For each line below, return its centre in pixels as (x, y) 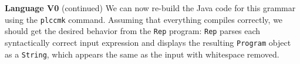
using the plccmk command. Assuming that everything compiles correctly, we (144, 19)
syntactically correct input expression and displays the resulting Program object (148, 42)
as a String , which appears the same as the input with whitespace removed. (142, 54)
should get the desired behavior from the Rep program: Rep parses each (133, 31)
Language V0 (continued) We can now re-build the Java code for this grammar (150, 8)
